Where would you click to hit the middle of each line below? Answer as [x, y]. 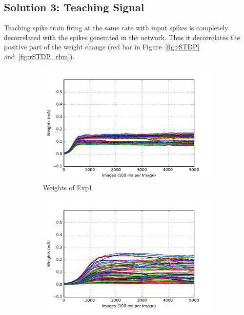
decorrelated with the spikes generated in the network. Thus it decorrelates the [122, 37]
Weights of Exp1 [68, 187]
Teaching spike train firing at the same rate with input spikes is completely [116, 28]
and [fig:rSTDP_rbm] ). [39, 56]
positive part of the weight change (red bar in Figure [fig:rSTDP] [102, 47]
